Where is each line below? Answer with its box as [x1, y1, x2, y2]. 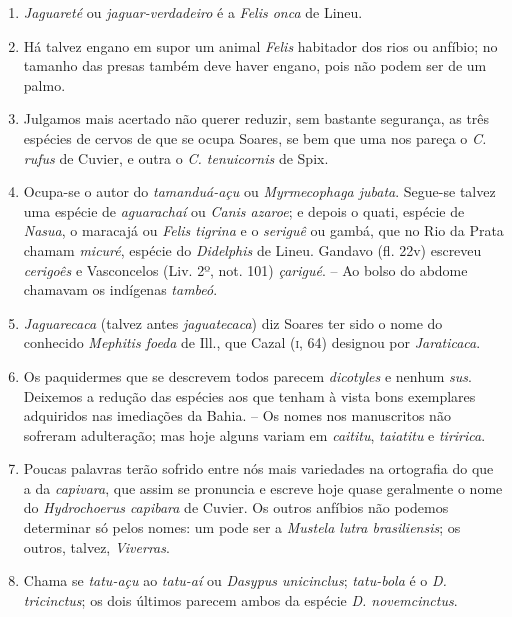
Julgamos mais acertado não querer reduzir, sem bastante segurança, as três [23, 108, 490, 129]
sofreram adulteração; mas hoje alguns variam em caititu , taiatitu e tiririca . [23, 424, 486, 445]
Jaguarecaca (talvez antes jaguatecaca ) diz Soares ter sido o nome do [23, 312, 443, 333]
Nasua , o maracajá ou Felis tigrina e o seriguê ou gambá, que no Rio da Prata [23, 220, 504, 241]
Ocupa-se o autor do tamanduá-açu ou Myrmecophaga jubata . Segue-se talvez [23, 181, 496, 202]
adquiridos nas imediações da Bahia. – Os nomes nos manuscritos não [23, 405, 451, 426]
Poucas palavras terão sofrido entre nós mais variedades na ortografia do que [23, 458, 494, 479]
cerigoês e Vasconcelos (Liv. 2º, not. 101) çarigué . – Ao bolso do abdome [23, 259, 468, 280]
